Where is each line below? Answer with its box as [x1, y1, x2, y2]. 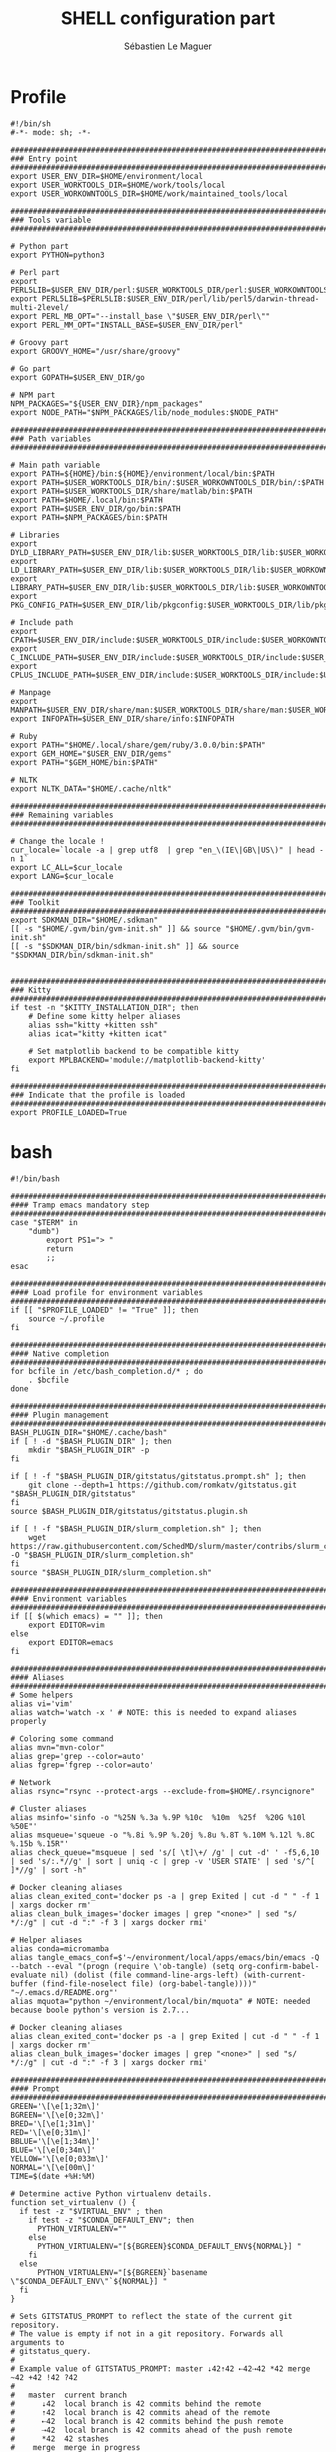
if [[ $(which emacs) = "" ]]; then [10, 1611, 163, 1621]
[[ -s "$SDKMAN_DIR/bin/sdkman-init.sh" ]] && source [10, 941, 240, 951]
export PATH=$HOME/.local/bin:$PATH [10, 495, 163, 505]
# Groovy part [10, 337, 70, 347]
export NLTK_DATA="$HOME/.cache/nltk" [10, 783, 172, 794]
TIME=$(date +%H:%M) [10, 2171, 97, 2181]
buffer [10, 1978, 38, 1989]
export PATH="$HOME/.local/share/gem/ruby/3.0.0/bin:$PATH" [10, 740, 267, 750]
